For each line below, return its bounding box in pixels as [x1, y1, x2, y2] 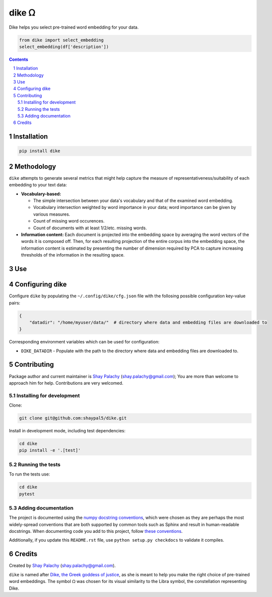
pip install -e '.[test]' [19, 447, 81, 453]
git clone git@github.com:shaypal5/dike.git [19, 415, 127, 421]
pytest [19, 491, 35, 496]
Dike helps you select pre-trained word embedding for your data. [9, 24, 139, 30]
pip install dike [19, 148, 61, 154]
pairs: [9, 300, 20, 306]
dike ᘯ [9, 7, 35, 18]
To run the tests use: [9, 471, 50, 477]
